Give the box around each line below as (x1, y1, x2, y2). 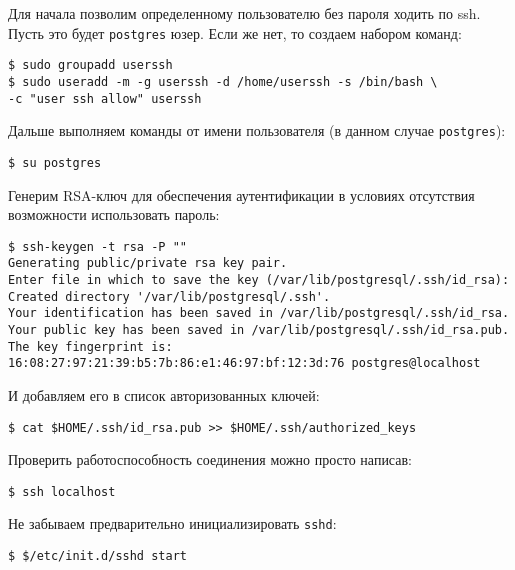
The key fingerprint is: (8, 339, 173, 354)
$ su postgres (8, 155, 102, 170)
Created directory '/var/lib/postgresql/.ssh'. (8, 289, 331, 304)
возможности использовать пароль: (8, 204, 220, 225)
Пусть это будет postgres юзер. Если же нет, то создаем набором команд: (8, 22, 462, 43)
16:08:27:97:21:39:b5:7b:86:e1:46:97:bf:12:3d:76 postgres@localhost (8, 356, 481, 371)
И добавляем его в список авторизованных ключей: (8, 384, 320, 405)
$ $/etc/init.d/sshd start (8, 549, 187, 564)
